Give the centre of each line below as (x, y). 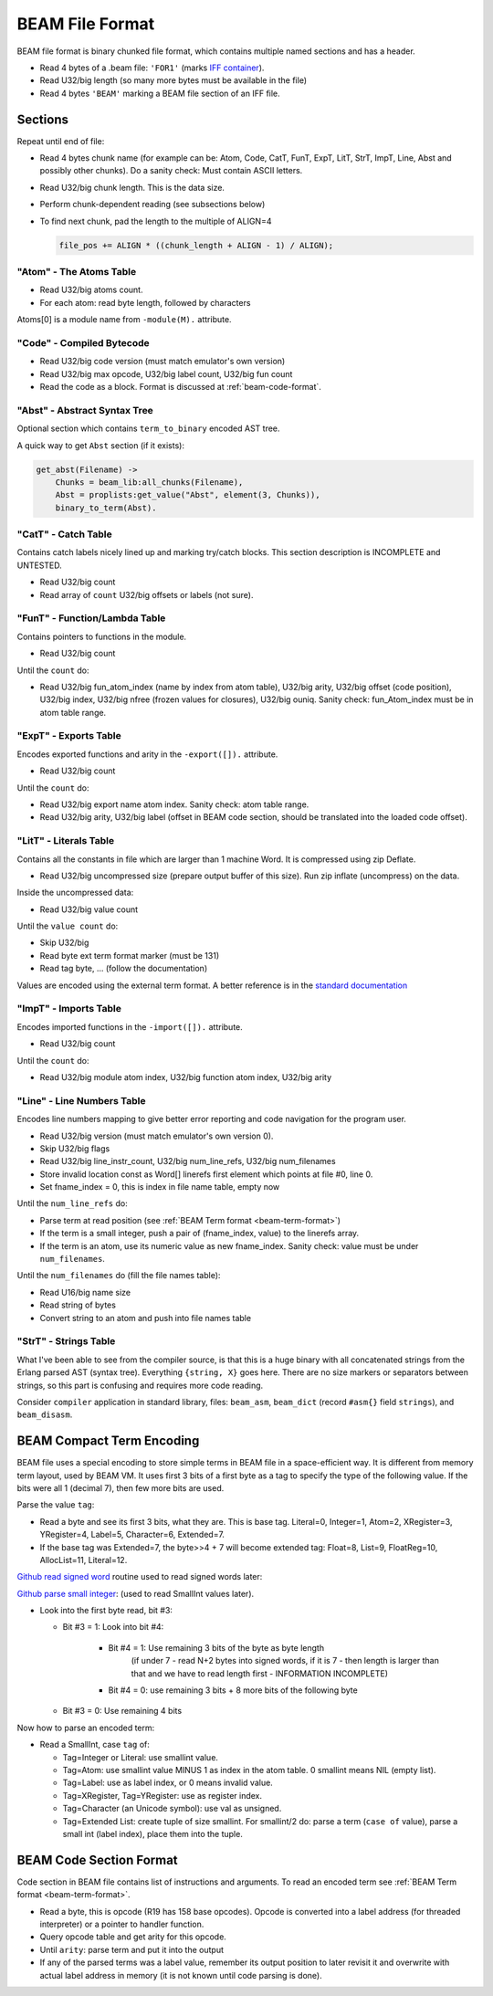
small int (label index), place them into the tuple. (153, 1833)
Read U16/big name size (85, 1292)
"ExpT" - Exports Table (69, 736)
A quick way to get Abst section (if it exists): (100, 445)
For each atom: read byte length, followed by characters (145, 302)
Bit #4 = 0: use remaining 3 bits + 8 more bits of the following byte (233, 1690)
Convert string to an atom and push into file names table (145, 1318)
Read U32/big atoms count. (91, 290)
